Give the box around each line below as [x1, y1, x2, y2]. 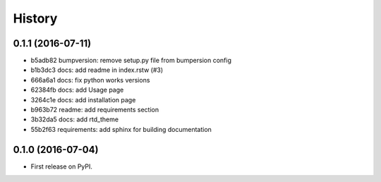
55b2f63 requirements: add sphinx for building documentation [30, 125, 212, 133]
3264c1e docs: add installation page [30, 95, 136, 104]
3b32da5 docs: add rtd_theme [30, 115, 119, 123]
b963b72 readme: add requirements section [30, 106, 159, 114]
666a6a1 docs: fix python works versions [30, 75, 150, 84]
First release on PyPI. [30, 162, 93, 171]
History [13, 11, 58, 26]
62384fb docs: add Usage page [30, 85, 124, 95]
